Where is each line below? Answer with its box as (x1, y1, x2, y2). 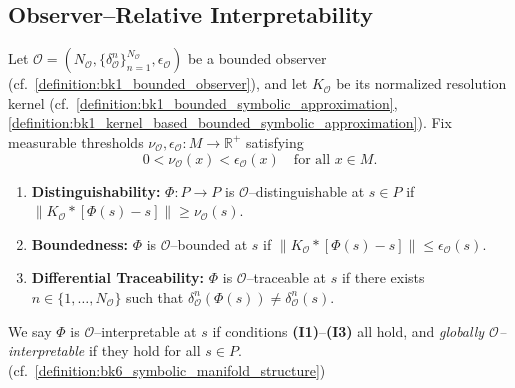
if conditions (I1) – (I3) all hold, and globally (212, 320, 485, 341)
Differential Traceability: (31, 267, 205, 288)
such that (126, 286, 184, 307)
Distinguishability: (31, 180, 161, 201)
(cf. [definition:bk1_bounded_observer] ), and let (8, 73, 308, 94)
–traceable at (246, 267, 326, 288)
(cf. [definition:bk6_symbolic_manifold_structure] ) (8, 359, 326, 380)
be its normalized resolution (336, 73, 507, 94)
